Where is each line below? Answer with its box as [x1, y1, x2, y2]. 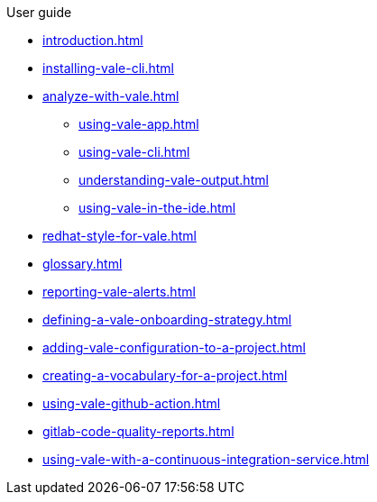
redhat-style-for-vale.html [42, 228, 197, 243]
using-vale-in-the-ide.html [78, 200, 236, 215]
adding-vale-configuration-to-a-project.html [42, 340, 306, 355]
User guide [6, 5, 72, 20]
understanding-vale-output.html [78, 172, 269, 187]
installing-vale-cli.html [42, 60, 175, 76]
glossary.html [42, 256, 123, 271]
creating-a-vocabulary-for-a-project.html [42, 368, 288, 383]
